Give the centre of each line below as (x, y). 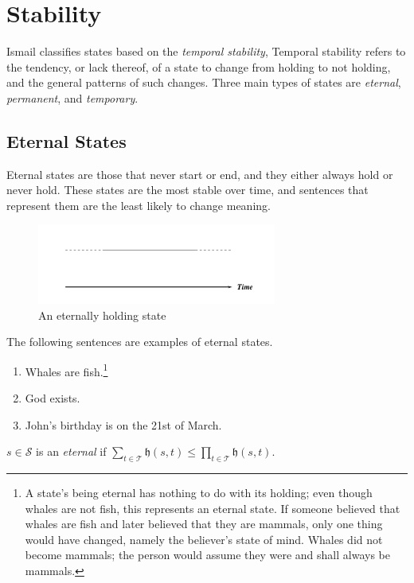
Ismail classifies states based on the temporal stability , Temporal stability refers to (206, 51)
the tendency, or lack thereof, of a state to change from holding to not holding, (199, 66)
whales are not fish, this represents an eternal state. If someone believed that (213, 508)
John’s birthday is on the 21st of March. (123, 424)
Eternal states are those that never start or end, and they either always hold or (200, 174)
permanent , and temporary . (72, 97)
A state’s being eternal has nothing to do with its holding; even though (199, 492)
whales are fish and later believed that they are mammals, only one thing (204, 524)
